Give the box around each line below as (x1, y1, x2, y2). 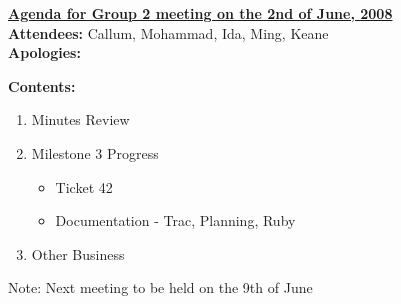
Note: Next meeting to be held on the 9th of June (8, 277, 313, 298)
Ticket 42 (55, 176, 113, 197)
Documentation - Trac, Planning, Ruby (55, 210, 296, 231)
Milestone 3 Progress (31, 142, 159, 163)
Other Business (31, 243, 125, 264)
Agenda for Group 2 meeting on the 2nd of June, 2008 (8, 3, 393, 23)
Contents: (8, 75, 76, 96)
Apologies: (8, 42, 81, 63)
